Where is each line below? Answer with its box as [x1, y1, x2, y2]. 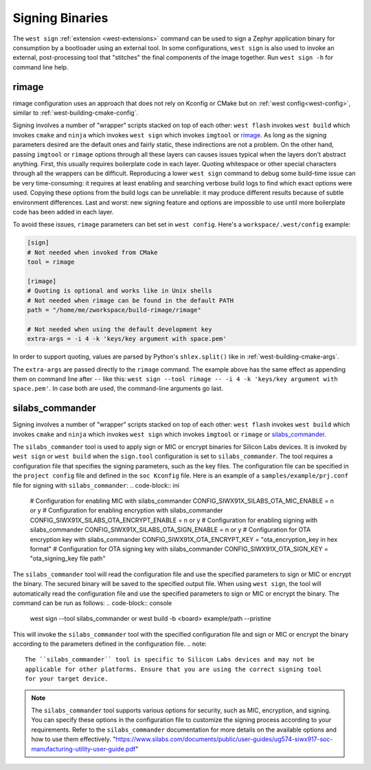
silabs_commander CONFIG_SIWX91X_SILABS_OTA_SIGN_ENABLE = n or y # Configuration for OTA [30, 525, 311, 534]
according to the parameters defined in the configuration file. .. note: [12, 639, 207, 648]
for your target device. [25, 675, 109, 683]
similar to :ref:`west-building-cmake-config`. [12, 109, 139, 117]
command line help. [12, 63, 69, 71]
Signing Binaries [12, 10, 109, 25]
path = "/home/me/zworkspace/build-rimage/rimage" [27, 306, 202, 314]
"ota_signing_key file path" [30, 554, 106, 563]
